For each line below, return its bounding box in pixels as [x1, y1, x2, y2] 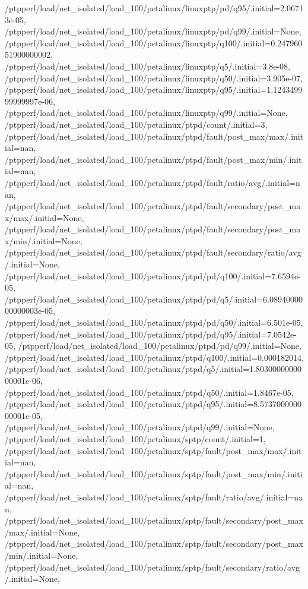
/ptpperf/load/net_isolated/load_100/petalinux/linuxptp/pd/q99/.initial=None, [5, 25, 301, 37]
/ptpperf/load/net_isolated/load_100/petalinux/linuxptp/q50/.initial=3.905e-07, [5, 71, 303, 84]
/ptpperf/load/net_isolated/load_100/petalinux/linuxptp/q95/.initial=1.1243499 [5, 83, 303, 96]
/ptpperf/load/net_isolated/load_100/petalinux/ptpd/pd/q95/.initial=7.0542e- [5, 327, 297, 340]
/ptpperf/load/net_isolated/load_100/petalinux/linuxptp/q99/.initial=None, [5, 106, 288, 119]
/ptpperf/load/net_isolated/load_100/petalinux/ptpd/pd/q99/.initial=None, [18, 339, 301, 352]
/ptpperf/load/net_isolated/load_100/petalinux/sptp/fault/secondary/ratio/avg [5, 560, 300, 573]
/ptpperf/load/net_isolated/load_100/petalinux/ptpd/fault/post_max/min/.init [5, 153, 302, 165]
